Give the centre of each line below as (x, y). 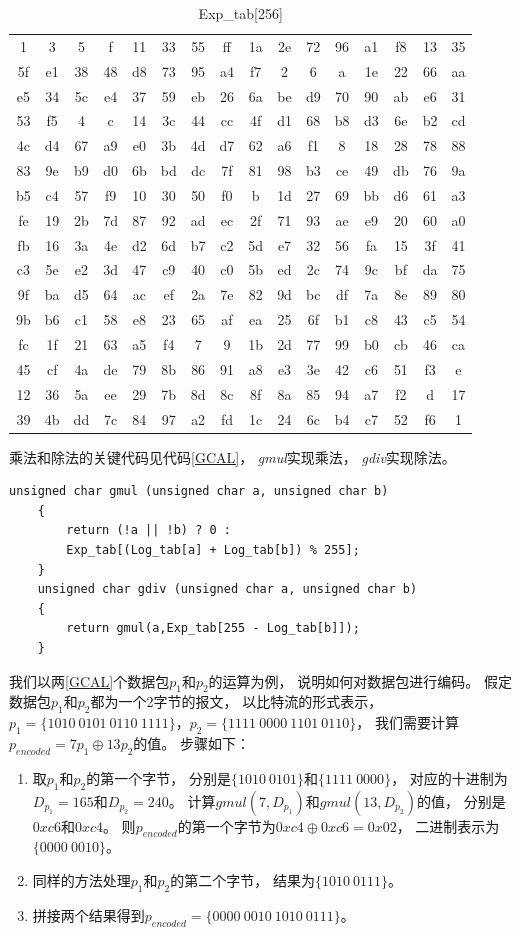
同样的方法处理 (81, 879)
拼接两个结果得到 (88, 914)
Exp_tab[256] (240, 13)
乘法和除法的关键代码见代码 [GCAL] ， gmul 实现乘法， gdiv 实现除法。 (232, 456)
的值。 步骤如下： (192, 742)
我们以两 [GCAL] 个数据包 (89, 680)
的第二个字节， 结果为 (242, 879)
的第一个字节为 (226, 825)
